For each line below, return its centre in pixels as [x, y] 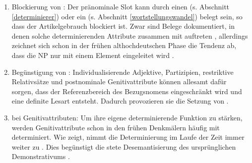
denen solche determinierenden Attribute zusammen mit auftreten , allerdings [130, 35]
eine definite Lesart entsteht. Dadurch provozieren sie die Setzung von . [120, 101]
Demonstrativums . [41, 156]
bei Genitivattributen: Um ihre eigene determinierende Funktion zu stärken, [127, 117]
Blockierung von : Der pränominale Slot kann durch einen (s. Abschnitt [121, 6]
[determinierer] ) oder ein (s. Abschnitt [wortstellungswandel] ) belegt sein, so [127, 16]
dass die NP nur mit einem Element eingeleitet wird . [93, 55]
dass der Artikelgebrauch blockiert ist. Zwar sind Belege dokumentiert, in [123, 26]
